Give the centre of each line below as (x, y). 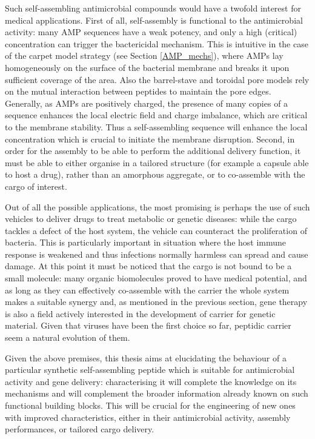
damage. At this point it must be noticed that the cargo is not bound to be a (148, 266)
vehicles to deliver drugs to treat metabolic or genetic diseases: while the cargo (151, 219)
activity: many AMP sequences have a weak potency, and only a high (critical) (151, 32)
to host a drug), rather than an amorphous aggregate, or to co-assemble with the (155, 174)
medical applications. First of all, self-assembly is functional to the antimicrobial (154, 20)
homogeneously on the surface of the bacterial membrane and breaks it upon (147, 67)
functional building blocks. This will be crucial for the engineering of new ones (150, 405)
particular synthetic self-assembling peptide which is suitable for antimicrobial (150, 370)
